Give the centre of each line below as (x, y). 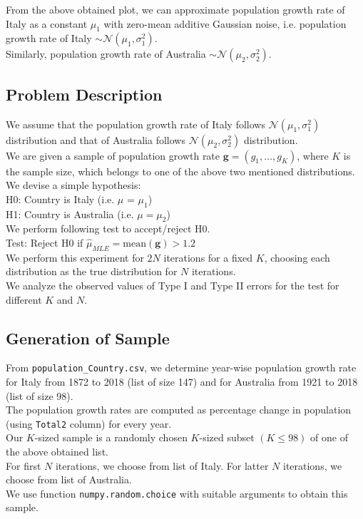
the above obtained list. (57, 452)
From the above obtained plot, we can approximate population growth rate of (175, 9)
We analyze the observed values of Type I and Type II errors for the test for (173, 285)
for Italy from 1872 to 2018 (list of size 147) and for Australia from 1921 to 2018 (182, 381)
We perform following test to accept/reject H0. (108, 228)
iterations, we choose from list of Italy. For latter (162, 465)
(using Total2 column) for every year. (89, 423)
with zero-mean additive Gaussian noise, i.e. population (225, 23)
